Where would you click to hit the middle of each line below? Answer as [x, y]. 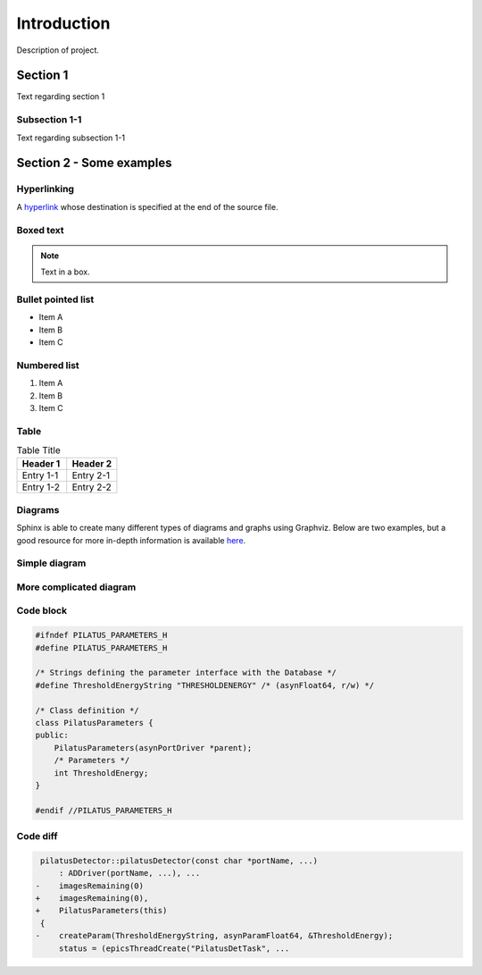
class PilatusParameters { [94, 723]
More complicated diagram [76, 587]
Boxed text [40, 230]
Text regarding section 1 [61, 97]
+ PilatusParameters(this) [101, 911]
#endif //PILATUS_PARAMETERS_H [104, 810]
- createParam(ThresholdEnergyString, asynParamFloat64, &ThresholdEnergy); [214, 936]
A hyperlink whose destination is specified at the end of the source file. [147, 206]
